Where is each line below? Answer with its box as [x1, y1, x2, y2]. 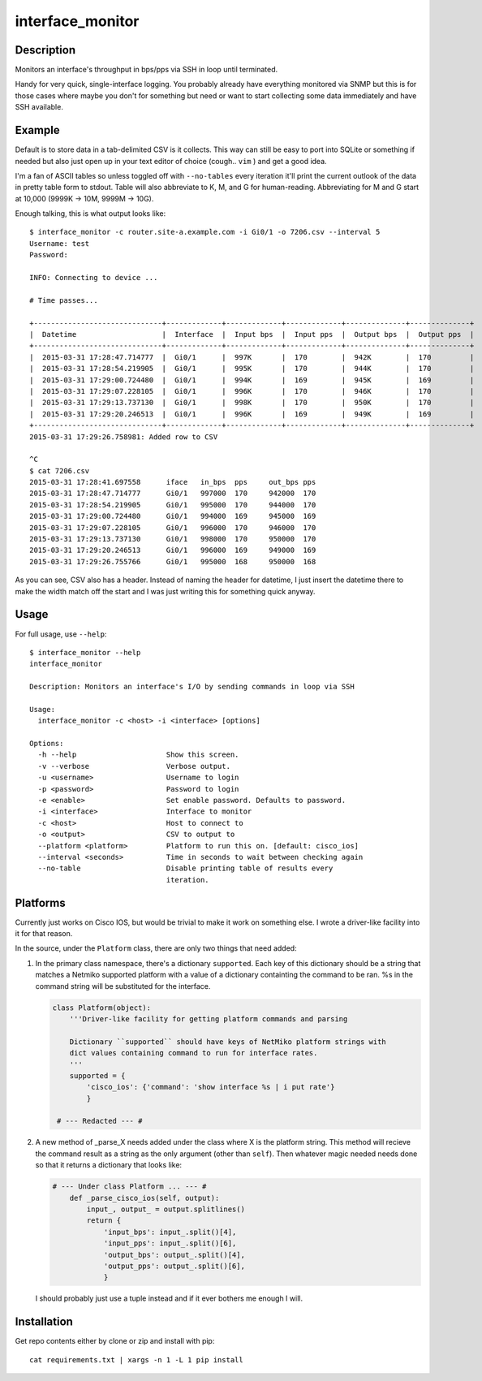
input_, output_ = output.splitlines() [86, 1204, 245, 1214]
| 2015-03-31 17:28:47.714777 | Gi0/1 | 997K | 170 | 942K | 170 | [29, 352, 475, 361]
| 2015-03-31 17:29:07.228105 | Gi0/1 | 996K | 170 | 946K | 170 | [29, 386, 475, 395]
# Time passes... [29, 296, 98, 304]
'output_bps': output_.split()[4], [103, 1250, 245, 1259]
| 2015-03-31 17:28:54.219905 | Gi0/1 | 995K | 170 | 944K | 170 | [29, 364, 475, 373]
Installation [15, 1315, 73, 1329]
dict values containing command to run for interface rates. [69, 1048, 318, 1058]
